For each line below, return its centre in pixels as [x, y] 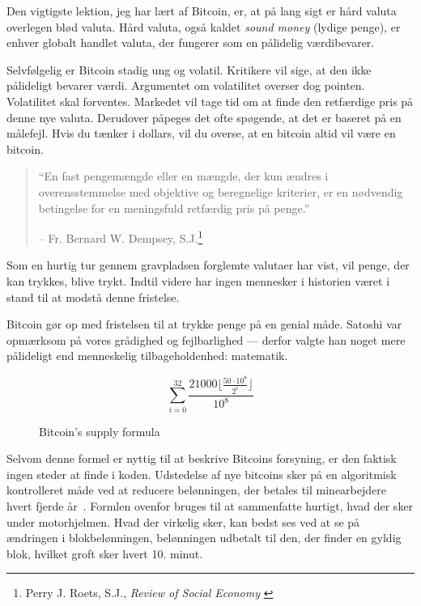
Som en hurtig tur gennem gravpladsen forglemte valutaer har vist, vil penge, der [208, 265]
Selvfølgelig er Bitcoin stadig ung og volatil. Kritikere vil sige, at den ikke [189, 69]
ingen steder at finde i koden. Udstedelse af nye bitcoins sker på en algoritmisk [202, 474]
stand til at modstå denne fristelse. [93, 297]
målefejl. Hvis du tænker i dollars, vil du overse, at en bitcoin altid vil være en [201, 133]
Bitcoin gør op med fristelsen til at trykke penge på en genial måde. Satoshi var [204, 324]
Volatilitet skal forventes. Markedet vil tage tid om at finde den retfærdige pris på [210, 101]
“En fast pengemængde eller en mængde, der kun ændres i [183, 176]
